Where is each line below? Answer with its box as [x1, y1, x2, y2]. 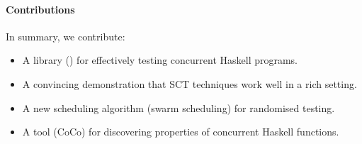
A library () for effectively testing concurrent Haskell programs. [22, 52, 298, 67]
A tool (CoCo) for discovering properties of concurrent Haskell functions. [22, 124, 339, 139]
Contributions [6, 1, 75, 16]
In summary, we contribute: [6, 28, 125, 43]
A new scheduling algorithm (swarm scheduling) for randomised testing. [22, 100, 335, 115]
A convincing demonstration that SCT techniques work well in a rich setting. [22, 76, 357, 91]
